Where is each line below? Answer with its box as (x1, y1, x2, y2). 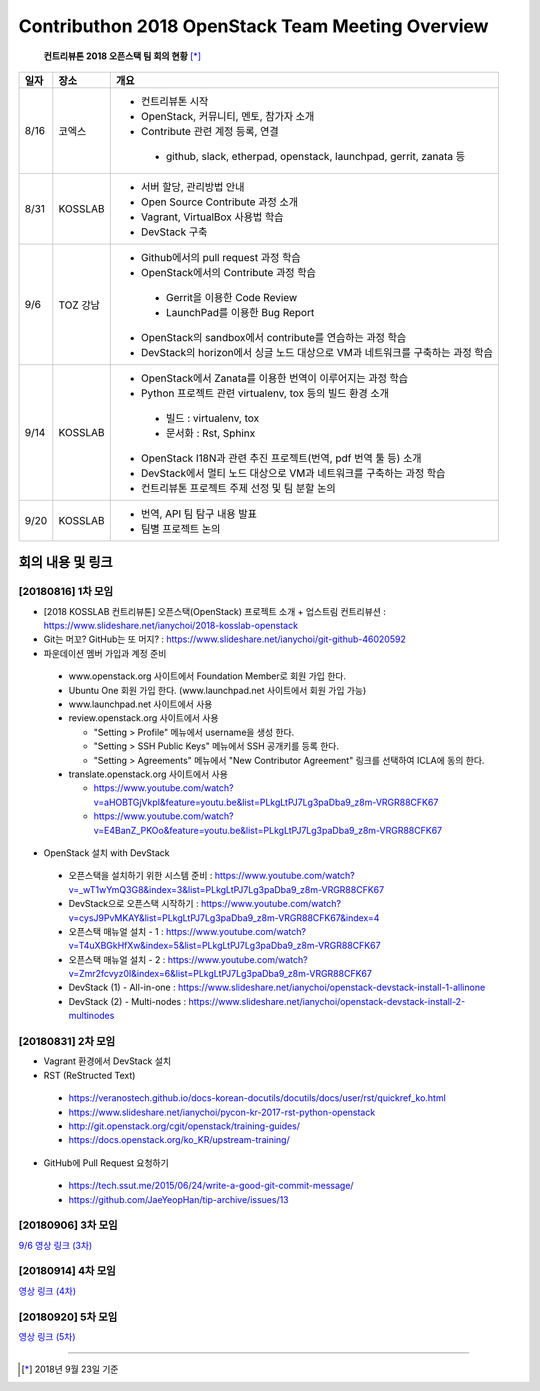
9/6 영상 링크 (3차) (18, 1239, 93, 1251)
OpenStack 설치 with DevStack (43, 846, 170, 859)
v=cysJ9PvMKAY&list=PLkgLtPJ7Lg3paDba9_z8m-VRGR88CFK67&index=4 (68, 911, 380, 924)
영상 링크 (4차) (18, 1285, 77, 1297)
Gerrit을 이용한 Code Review (165, 290, 298, 304)
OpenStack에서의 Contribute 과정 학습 (140, 265, 317, 279)
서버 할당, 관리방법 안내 (140, 180, 245, 194)
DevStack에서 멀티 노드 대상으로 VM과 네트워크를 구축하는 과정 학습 (140, 466, 446, 480)
